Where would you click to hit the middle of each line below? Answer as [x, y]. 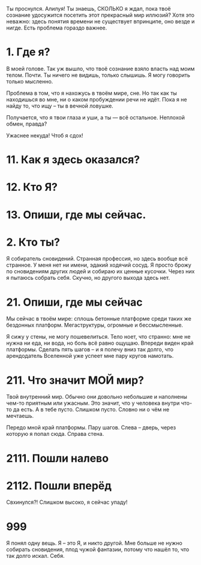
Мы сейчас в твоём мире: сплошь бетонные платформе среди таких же [99, 319]
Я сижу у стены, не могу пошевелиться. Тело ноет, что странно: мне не [98, 337]
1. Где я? [28, 52]
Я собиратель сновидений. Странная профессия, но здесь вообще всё [97, 259]
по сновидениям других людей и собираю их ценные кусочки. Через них [100, 271]
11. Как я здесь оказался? [73, 160]
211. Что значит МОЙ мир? [75, 380]
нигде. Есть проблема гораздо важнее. [57, 28]
